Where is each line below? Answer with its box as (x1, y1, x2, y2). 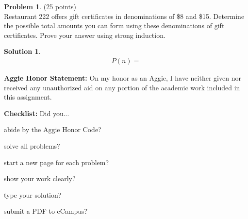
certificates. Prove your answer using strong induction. (4, 30, 165, 40)
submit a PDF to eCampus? (4, 206, 88, 216)
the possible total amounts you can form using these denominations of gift (4, 20, 225, 31)
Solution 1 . (4, 46, 41, 56)
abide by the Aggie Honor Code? (4, 124, 101, 135)
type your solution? (4, 189, 62, 200)
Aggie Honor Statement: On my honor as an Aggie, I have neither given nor (4, 73, 241, 83)
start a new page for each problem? (4, 157, 109, 167)
